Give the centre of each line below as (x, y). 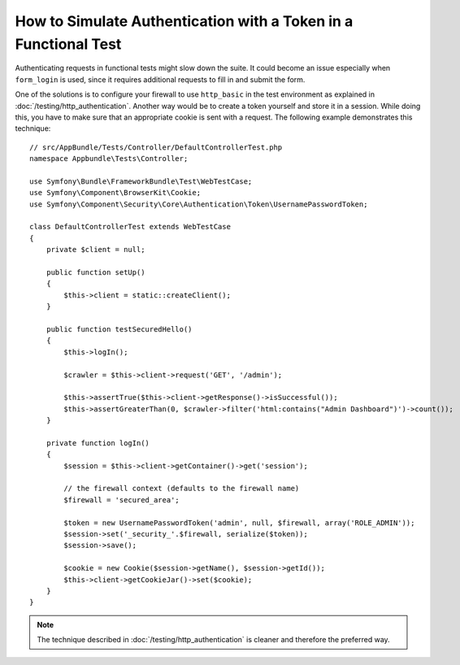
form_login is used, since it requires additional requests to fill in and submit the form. (160, 79)
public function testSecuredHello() (119, 329)
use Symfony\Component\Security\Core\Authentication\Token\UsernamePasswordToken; (199, 204)
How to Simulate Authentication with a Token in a (184, 21)
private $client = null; (95, 250)
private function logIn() (98, 443)
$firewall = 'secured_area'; (122, 500)
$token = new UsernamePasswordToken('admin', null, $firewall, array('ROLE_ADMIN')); (239, 523)
